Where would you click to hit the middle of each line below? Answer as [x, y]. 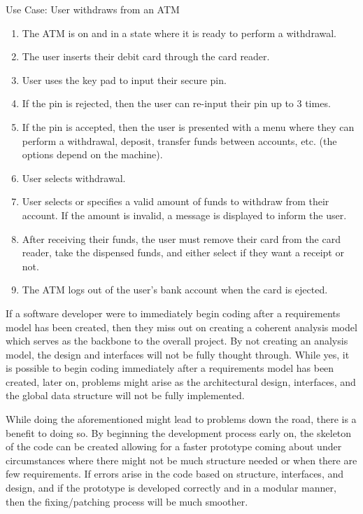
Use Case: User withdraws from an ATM [93, 9]
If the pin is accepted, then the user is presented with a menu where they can [188, 126]
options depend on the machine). [92, 154]
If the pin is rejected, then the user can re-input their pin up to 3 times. [176, 103]
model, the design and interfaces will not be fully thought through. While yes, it [178, 354]
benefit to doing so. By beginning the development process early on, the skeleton [179, 432]
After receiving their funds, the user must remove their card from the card [181, 238]
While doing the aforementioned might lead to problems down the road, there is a [181, 419]
